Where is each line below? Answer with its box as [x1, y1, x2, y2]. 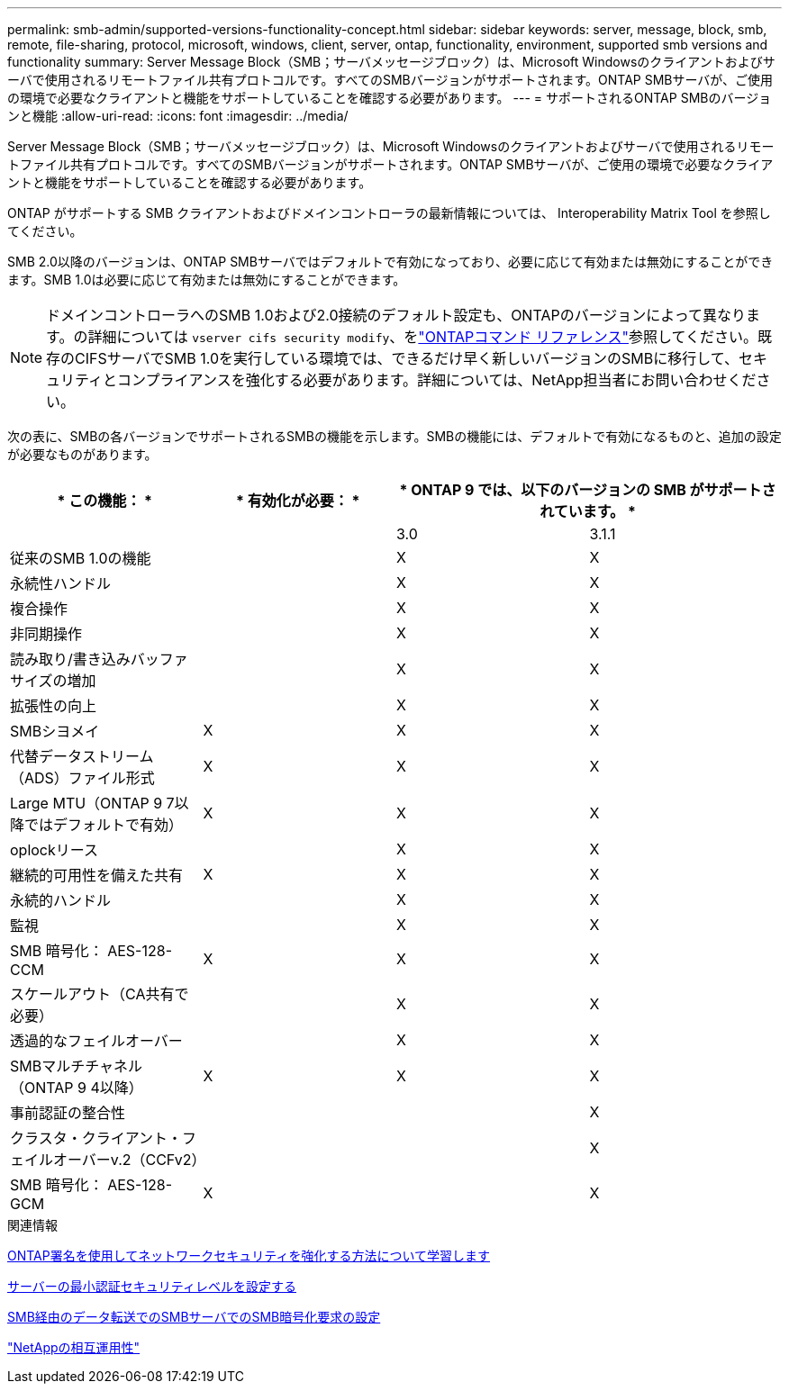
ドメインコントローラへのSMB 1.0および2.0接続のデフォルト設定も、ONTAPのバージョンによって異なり [46, 306, 747, 324]
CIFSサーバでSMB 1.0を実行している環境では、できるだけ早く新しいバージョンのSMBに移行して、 [75, 349, 739, 367]
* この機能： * [57, 492, 152, 510]
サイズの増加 [10, 672, 96, 690]
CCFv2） [145, 1151, 206, 1169]
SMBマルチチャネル [10, 1057, 143, 1075]
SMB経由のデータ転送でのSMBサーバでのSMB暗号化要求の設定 [7, 1309, 381, 1324]
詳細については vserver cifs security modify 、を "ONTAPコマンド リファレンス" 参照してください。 [87, 328, 757, 346]
